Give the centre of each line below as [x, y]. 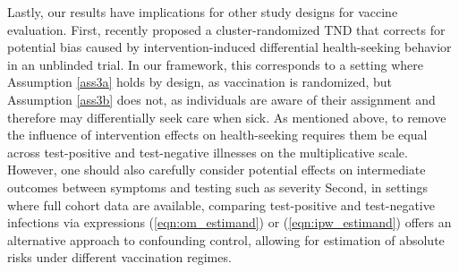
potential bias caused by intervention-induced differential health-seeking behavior [229, 47]
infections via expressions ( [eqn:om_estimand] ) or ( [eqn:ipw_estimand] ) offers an [229, 222]
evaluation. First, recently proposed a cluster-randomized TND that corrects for [226, 29]
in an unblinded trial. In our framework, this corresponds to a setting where [215, 64]
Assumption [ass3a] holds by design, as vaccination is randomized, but [200, 82]
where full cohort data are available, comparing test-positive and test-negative [221, 204]
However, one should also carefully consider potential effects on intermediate [217, 170]
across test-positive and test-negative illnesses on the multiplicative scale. [208, 152]
